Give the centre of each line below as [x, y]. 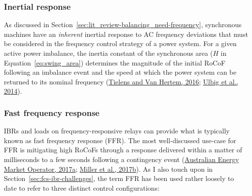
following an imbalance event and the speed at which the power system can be [120, 72]
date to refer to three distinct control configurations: [82, 188]
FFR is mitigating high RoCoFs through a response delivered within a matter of [123, 150]
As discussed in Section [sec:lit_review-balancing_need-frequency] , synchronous [123, 24]
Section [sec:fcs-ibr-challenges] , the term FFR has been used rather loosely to [119, 178]
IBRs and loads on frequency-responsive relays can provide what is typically [117, 131]
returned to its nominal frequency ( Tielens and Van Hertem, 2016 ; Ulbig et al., [121, 81]
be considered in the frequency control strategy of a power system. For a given [120, 43]
